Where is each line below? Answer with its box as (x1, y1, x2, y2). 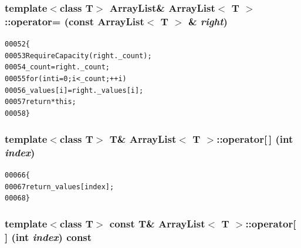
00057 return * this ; (5, 98, 76, 106)
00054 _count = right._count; (5, 63, 110, 72)
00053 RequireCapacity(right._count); (5, 51, 152, 60)
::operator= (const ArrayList (5, 14, 144, 28)
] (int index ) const (5, 229, 92, 244)
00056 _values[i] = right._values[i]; (5, 86, 144, 95)
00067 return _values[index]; (5, 182, 114, 191)
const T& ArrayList (109, 216, 205, 230)
